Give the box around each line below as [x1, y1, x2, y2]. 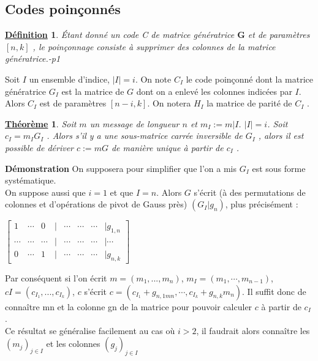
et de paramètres [248, 28, 310, 41]
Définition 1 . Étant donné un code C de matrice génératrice [5, 28, 235, 41]
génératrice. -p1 [5, 52, 61, 65]
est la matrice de [61, 84, 124, 97]
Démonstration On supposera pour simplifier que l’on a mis [5, 162, 237, 174]
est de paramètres [39, 97, 107, 110]
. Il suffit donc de [242, 285, 306, 297]
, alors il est [258, 129, 304, 142]
